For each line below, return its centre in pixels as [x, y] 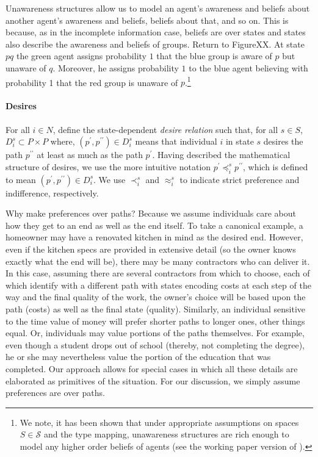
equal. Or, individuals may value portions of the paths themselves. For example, [155, 333]
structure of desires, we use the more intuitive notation [108, 166]
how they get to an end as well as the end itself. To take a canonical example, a [154, 225]
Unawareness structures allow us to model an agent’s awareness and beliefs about [158, 8]
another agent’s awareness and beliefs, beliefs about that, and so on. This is [147, 20]
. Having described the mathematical [221, 155]
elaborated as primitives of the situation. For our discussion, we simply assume [153, 380]
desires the [283, 141]
